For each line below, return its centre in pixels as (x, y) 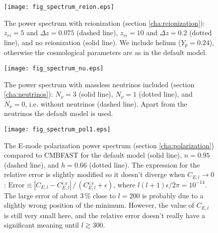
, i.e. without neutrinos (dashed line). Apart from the (106, 103)
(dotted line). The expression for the (145, 164)
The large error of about (41, 195)
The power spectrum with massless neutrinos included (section (99, 84)
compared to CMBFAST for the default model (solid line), (93, 155)
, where (124, 184)
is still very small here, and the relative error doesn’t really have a (105, 215)
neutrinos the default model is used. (59, 113)
